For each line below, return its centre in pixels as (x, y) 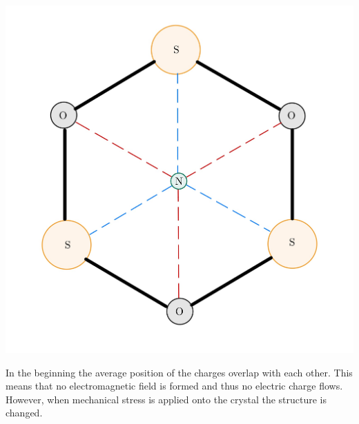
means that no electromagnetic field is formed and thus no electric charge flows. (174, 386)
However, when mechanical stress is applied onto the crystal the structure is (166, 399)
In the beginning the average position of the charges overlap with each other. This (179, 372)
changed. (24, 413)
